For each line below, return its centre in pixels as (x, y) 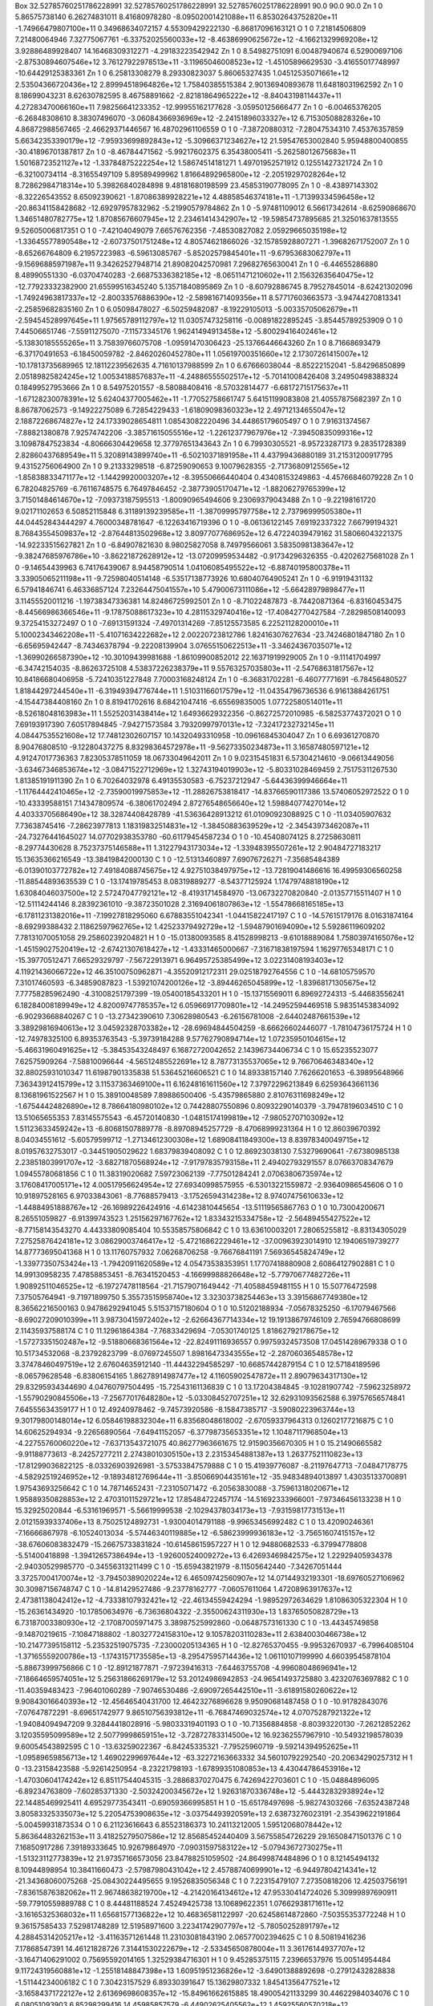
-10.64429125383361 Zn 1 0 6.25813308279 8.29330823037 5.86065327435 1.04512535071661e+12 (182, 73)
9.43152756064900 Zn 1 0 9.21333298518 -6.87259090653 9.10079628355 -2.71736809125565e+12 (182, 466)
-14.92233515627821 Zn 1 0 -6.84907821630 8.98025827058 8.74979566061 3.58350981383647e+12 (184, 545)
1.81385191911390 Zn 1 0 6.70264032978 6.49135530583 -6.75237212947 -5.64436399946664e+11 (181, 780)
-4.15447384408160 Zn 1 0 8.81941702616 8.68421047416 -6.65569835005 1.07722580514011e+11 (178, 702)
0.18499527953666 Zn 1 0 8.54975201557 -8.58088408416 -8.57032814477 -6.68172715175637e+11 (182, 388)
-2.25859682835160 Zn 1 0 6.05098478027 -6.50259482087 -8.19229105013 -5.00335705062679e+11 (186, 309)
